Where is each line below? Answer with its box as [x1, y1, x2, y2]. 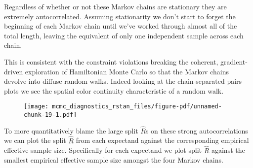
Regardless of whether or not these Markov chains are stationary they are [4, 1, 227, 11]
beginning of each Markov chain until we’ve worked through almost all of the [4, 21, 237, 31]
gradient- [220, 56, 248, 67]
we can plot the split [4, 135, 66, 145]
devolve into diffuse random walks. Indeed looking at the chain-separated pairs [4, 76, 242, 86]
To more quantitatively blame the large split [4, 125, 138, 135]
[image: [24, 103, 49, 110]
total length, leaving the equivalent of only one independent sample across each [4, 30, 244, 40]
